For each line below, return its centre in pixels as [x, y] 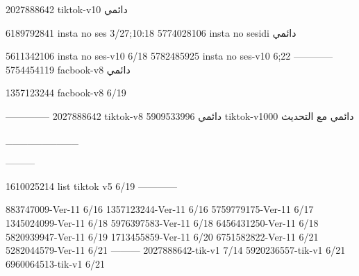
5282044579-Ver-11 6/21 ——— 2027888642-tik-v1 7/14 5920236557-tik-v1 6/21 [176, 250]
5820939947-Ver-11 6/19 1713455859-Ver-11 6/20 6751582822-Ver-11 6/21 [162, 236]
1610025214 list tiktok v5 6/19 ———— [92, 186]
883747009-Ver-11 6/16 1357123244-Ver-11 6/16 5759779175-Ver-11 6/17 [160, 209]
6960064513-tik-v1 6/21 [56, 263]
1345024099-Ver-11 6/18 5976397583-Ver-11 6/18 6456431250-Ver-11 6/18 [162, 222]
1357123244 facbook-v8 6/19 [66, 93]
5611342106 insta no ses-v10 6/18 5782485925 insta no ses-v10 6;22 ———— [169, 56]
